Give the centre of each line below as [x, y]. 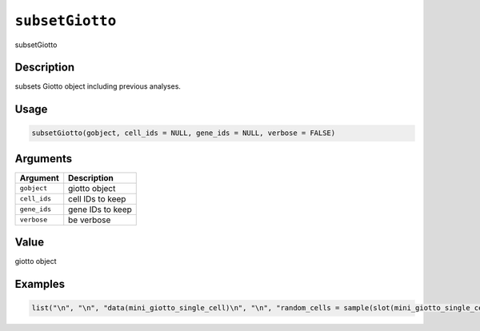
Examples [40, 284]
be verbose [90, 220]
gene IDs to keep [100, 209]
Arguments [44, 159]
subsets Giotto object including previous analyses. [98, 86]
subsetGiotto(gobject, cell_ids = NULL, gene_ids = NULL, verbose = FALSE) [184, 133]
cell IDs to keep [97, 198]
